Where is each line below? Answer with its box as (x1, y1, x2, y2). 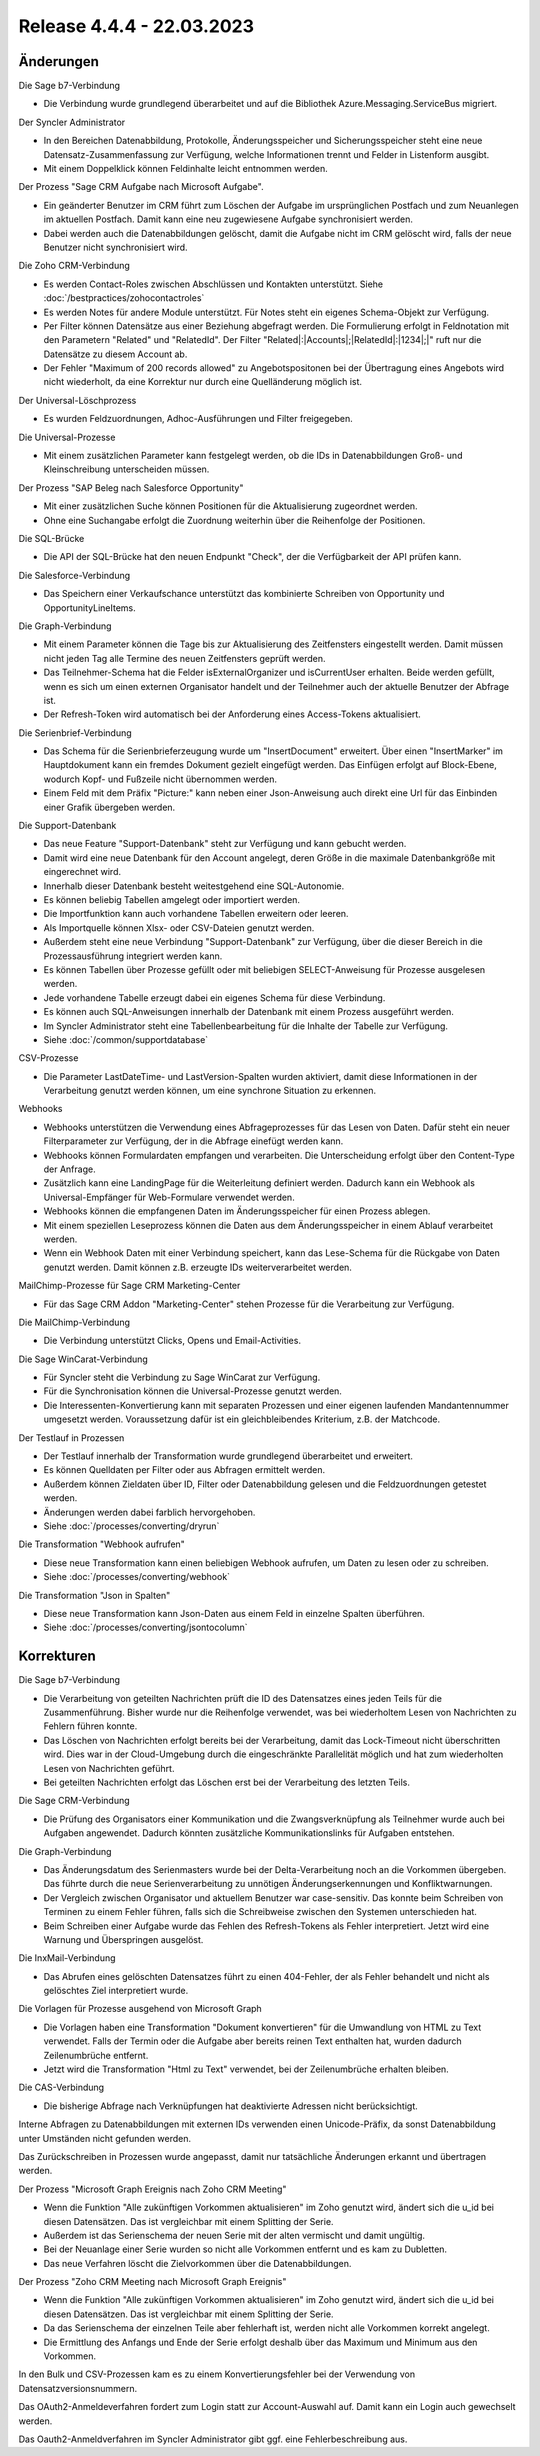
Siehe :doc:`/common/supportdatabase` (43, 1033, 209, 1045)
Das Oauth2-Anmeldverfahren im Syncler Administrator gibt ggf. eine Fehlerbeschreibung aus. (18, 2433, 408, 2445)
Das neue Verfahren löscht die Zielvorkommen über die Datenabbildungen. (43, 2257, 352, 2269)
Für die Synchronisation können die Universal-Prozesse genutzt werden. (43, 1385, 342, 1397)
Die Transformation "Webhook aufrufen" (18, 1538, 185, 1550)
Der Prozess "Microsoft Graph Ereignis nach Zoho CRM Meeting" (18, 2183, 287, 2195)
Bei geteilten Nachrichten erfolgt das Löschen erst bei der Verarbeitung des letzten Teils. (43, 1776, 410, 1788)
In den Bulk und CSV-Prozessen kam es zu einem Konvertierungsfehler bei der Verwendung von (18, 2368, 415, 2380)
